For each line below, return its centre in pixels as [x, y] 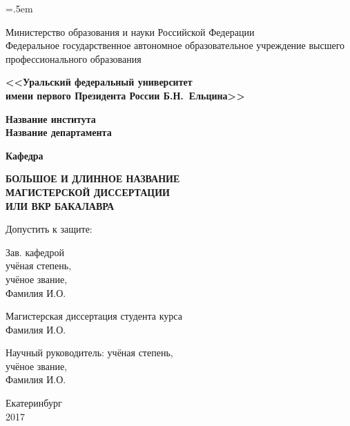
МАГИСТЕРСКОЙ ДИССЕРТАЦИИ [88, 192]
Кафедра [25, 155]
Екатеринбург [34, 403]
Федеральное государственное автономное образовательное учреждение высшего [175, 45]
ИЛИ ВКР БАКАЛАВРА [60, 205]
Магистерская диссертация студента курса [94, 316]
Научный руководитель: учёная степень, [89, 352]
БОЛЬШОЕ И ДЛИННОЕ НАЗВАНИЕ [93, 178]
